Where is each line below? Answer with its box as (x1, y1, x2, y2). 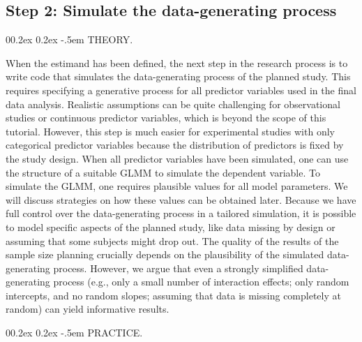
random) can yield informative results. (6, 302, 169, 316)
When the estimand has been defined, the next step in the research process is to (6, 55, 348, 70)
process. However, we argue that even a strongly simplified (53, 260, 303, 275)
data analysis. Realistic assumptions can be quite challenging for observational (6, 96, 340, 111)
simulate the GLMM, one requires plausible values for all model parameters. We (6, 179, 348, 193)
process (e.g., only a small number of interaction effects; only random (53, 274, 349, 289)
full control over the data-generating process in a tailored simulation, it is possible (6, 206, 356, 221)
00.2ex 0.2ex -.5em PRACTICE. (6, 325, 143, 340)
